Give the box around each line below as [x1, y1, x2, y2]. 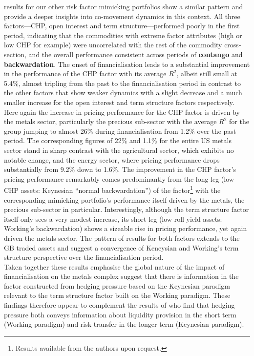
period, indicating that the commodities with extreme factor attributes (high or [4, 30, 242, 40]
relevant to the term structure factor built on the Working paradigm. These [4, 290, 231, 300]
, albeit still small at [176, 68, 237, 79]
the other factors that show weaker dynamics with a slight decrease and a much [4, 87, 242, 98]
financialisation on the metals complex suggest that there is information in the [4, 271, 239, 281]
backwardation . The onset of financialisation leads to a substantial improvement [4, 59, 250, 69]
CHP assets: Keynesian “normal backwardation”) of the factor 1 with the [4, 184, 221, 195]
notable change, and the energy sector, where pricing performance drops [4, 154, 220, 165]
